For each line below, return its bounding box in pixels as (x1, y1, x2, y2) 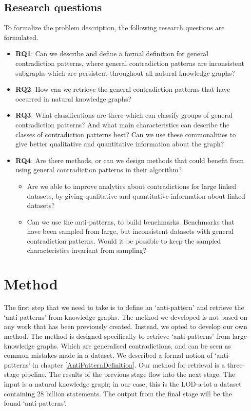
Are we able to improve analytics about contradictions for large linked (27, 181, 236, 191)
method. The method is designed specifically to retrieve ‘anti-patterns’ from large (4, 330, 247, 341)
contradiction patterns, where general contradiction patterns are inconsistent (15, 58, 245, 68)
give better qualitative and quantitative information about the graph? (15, 139, 224, 149)
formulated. (4, 32, 39, 42)
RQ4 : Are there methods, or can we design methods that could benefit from (15, 155, 244, 165)
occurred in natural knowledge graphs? (15, 93, 132, 103)
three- (227, 359, 245, 370)
